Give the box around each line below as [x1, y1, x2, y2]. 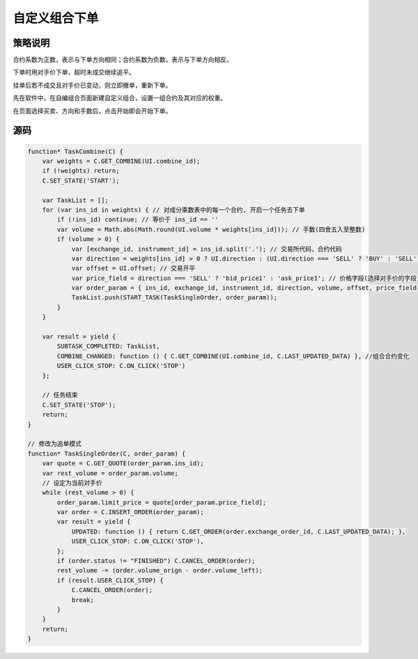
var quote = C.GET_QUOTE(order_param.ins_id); [42, 460, 205, 467]
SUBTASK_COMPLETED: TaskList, [56, 342, 160, 350]
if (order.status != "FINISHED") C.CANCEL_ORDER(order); [56, 557, 256, 565]
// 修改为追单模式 [27, 440, 82, 448]
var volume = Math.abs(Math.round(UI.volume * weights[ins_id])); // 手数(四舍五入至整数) [56, 225, 366, 233]
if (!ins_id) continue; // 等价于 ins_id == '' [56, 216, 219, 224]
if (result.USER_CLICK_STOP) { [56, 576, 164, 584]
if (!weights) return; [42, 167, 120, 175]
